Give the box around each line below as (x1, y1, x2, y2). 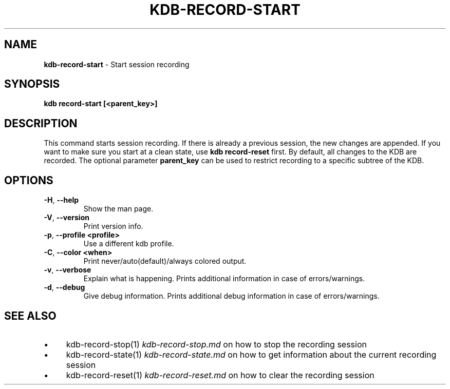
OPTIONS (4, 173, 53, 187)
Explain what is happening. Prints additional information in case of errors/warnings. (83, 274, 365, 283)
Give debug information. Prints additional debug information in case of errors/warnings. (83, 291, 380, 301)
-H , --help (44, 196, 79, 205)
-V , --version (44, 213, 89, 222)
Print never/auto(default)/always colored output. (83, 257, 247, 266)
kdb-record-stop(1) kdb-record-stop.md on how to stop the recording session (66, 339, 367, 349)
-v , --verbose (44, 265, 91, 275)
